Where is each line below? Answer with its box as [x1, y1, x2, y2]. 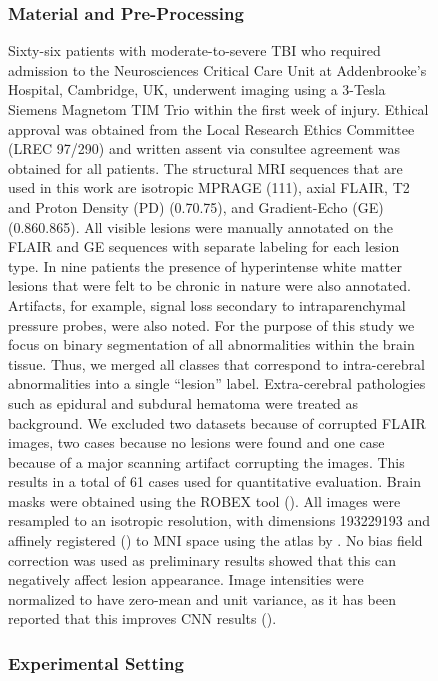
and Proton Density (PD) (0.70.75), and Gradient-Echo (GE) [8, 196, 384, 217]
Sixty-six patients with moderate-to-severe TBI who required [8, 40, 381, 61]
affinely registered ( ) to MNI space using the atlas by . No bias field [8, 530, 423, 551]
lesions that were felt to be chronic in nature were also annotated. [8, 275, 411, 296]
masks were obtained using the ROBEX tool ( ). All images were [8, 490, 401, 511]
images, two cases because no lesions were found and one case [8, 432, 385, 453]
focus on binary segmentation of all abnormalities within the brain [8, 334, 415, 355]
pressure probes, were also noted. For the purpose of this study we [8, 314, 415, 335]
